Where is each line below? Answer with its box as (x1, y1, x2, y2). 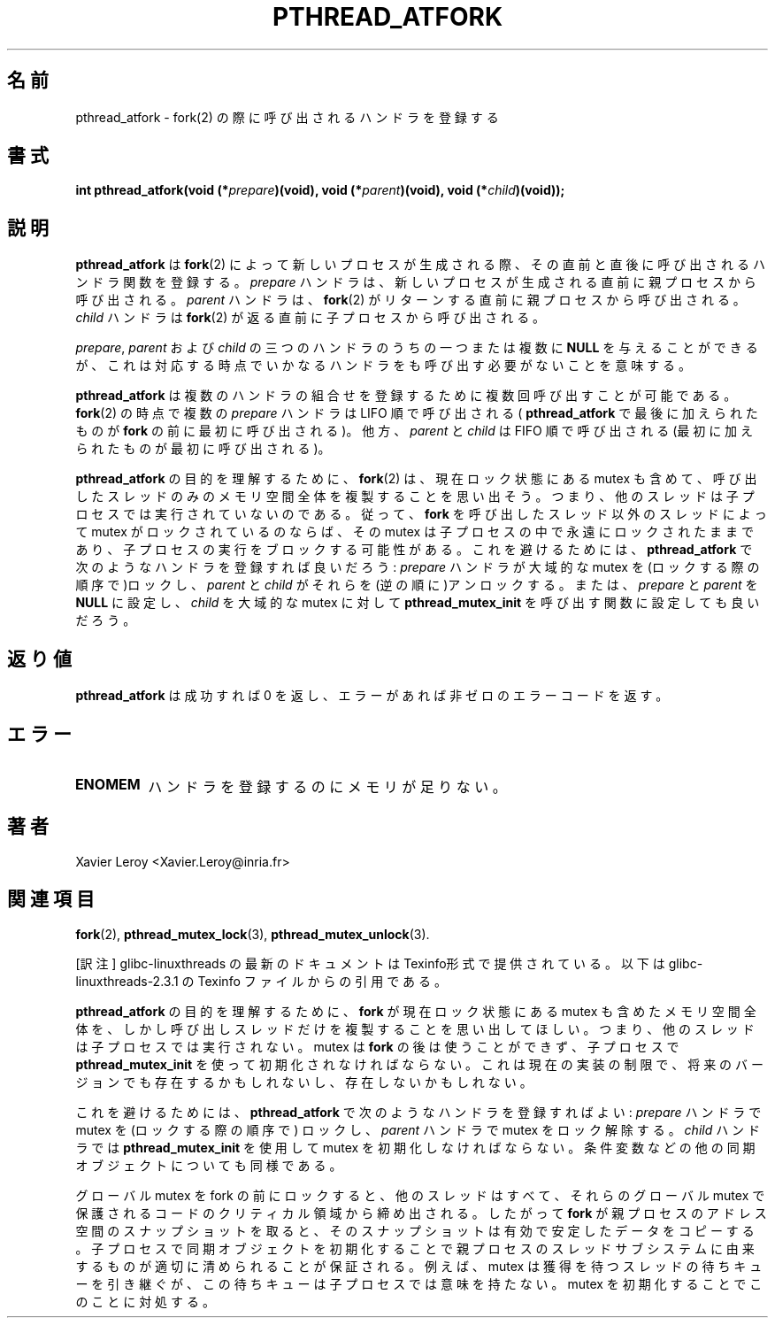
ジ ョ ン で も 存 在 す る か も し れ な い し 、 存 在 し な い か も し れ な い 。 (75, 1074, 533, 1090)
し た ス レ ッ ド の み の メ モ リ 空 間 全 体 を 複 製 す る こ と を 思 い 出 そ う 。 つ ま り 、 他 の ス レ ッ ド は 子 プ (75, 489, 755, 505)
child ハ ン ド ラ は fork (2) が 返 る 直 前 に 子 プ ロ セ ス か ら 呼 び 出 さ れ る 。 (75, 310, 546, 326)
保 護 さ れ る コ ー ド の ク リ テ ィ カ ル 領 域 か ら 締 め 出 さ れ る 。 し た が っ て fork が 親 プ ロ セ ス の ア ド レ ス (75, 1205, 767, 1221)
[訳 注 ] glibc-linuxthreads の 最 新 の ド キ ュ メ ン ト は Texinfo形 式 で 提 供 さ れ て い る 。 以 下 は (75, 955, 665, 971)
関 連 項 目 (7, 888, 95, 911)
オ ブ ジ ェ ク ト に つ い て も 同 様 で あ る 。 (75, 1157, 342, 1173)
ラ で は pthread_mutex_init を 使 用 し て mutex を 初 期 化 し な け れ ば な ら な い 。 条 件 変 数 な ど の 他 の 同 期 (75, 1139, 756, 1155)
